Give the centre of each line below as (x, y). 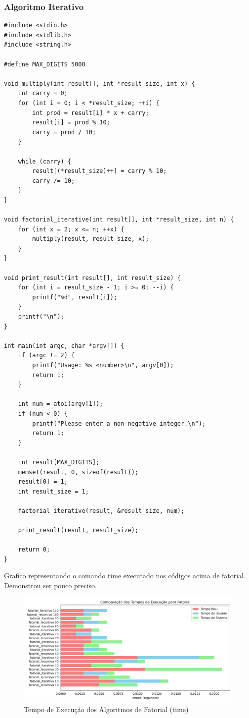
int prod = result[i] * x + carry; (91, 113)
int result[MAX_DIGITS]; (59, 462)
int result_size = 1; (53, 491)
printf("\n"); (41, 317)
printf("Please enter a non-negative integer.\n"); (119, 423)
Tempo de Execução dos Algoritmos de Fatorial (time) (106, 709)
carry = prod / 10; (64, 132)
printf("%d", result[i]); (75, 297)
